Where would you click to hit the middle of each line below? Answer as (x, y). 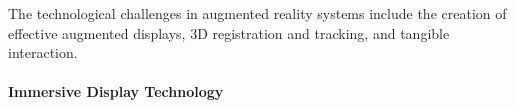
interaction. (43, 52)
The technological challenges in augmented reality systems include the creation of (257, 13)
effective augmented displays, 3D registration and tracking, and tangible (229, 32)
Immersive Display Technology (116, 91)
